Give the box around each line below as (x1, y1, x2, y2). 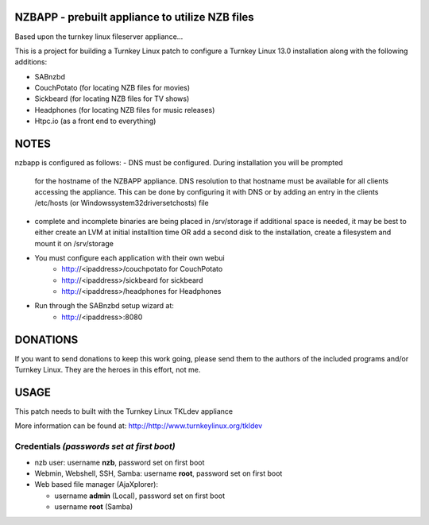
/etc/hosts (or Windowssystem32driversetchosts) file (34, 199, 210, 208)
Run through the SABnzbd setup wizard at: (34, 301, 175, 311)
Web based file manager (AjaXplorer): (34, 480, 159, 489)
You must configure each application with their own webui (34, 253, 226, 262)
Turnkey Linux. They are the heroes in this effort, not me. (14, 365, 201, 375)
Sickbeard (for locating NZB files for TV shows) (34, 94, 190, 103)
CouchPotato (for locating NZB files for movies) (34, 83, 191, 93)
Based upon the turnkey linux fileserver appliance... (14, 32, 184, 41)
